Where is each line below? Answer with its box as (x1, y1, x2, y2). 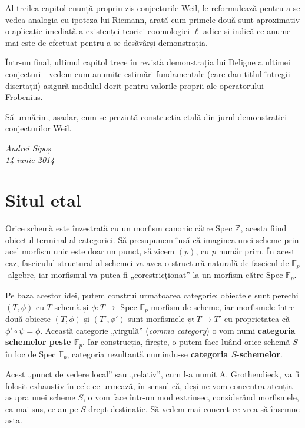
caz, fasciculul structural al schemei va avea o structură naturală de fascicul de (5, 257, 289, 269)
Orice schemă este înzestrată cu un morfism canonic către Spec (5, 222, 233, 234)
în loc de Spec (5, 347, 56, 360)
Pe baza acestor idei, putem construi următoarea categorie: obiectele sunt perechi (5, 288, 299, 301)
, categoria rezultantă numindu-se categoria (67, 347, 228, 360)
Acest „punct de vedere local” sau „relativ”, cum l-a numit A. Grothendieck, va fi (5, 368, 300, 380)
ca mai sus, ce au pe (5, 402, 78, 414)
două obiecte (5, 312, 51, 324)
